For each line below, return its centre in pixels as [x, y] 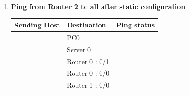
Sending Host [37, 25]
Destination [87, 25]
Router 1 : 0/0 [88, 85]
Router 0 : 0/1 [88, 61]
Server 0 [79, 49]
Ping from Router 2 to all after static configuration [98, 6]
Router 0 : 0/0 [88, 73]
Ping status [136, 25]
